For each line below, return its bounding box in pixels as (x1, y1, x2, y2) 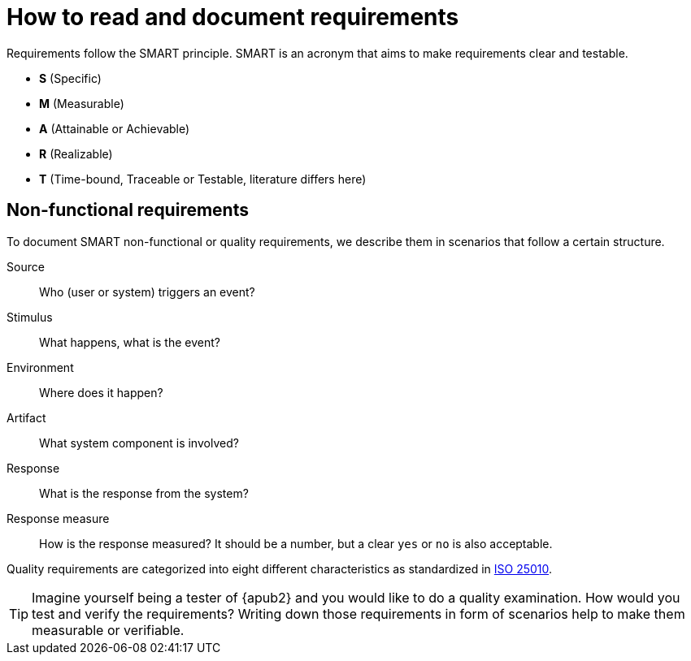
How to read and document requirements (7, 3, 459, 31)
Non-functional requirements (7, 200, 249, 221)
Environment (7, 360, 74, 374)
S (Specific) (39, 71, 102, 85)
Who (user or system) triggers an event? (39, 284, 255, 299)
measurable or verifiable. (32, 621, 185, 638)
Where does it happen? (39, 385, 163, 400)
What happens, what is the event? (39, 335, 220, 349)
